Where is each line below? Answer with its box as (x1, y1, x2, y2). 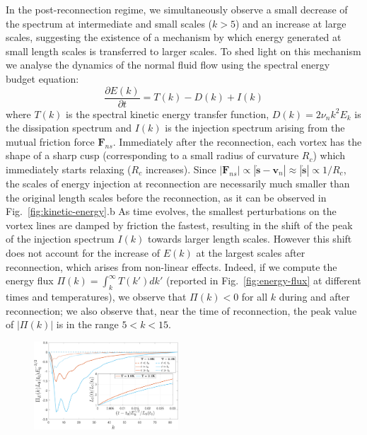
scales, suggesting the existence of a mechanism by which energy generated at (6, 30, 342, 45)
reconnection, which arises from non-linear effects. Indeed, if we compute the (6, 259, 337, 274)
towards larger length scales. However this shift (148, 231, 352, 246)
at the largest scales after (196, 245, 305, 260)
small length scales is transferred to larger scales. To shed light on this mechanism (6, 43, 361, 58)
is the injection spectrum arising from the (165, 120, 345, 135)
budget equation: (6, 71, 79, 86)
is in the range (56, 317, 119, 332)
